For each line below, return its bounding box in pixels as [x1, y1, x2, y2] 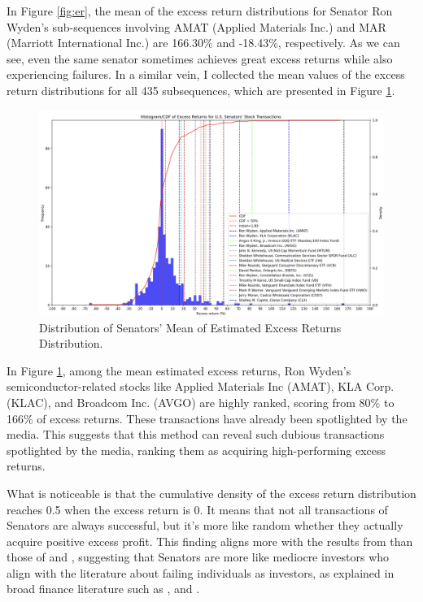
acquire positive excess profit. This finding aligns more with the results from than [7, 532, 413, 549]
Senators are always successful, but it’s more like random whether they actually [7, 517, 403, 534]
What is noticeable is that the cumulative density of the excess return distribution [7, 484, 416, 501]
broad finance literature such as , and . [7, 580, 200, 597]
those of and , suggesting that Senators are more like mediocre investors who [7, 548, 390, 565]
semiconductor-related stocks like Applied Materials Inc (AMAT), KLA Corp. [7, 378, 395, 395]
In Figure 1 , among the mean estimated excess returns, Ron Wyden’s [7, 362, 351, 379]
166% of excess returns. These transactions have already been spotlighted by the [7, 409, 408, 427]
